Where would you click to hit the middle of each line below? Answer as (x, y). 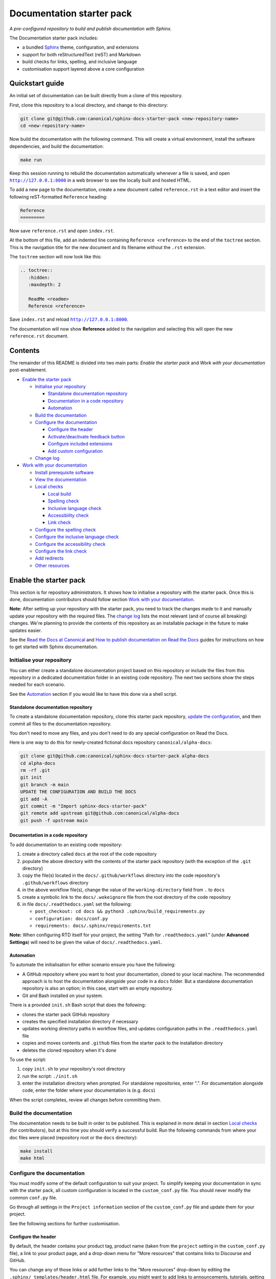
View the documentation (61, 480)
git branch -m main (44, 785)
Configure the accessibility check (70, 544)
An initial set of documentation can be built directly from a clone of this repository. (96, 96)
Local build (59, 494)
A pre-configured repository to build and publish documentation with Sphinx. (91, 29)
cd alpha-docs (38, 763)
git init (31, 777)
